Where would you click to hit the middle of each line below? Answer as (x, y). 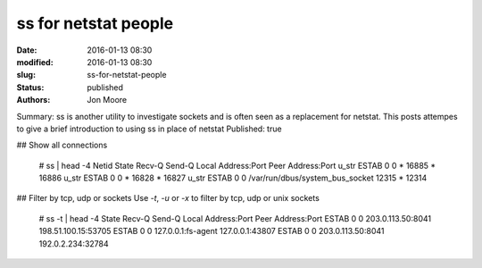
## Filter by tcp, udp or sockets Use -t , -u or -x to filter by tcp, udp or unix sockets (168, 198)
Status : (30, 87)
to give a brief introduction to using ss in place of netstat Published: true (149, 129)
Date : (27, 50)
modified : (35, 62)
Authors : (33, 100)
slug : (26, 75)
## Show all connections (62, 145)
